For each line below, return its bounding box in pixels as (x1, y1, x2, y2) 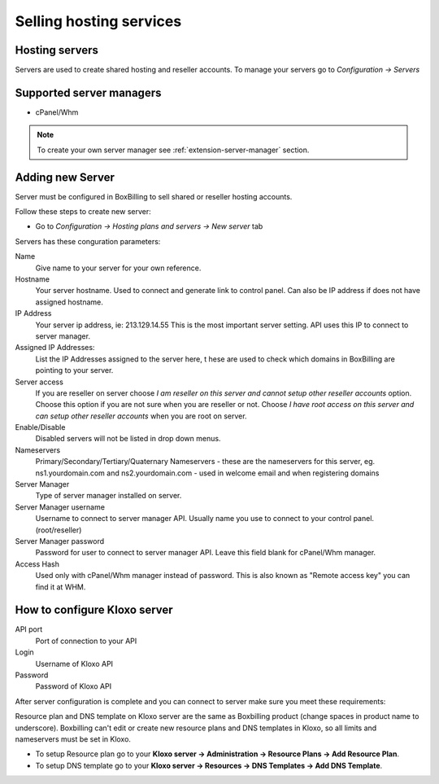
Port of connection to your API (35, 636, 137, 646)
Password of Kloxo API (35, 681, 112, 691)
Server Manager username (15, 501, 106, 512)
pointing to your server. (35, 366, 114, 375)
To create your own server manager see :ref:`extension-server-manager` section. (37, 145, 310, 155)
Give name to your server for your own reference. (35, 263, 202, 273)
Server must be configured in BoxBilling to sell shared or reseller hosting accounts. (15, 191, 293, 201)
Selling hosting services (15, 12, 182, 30)
